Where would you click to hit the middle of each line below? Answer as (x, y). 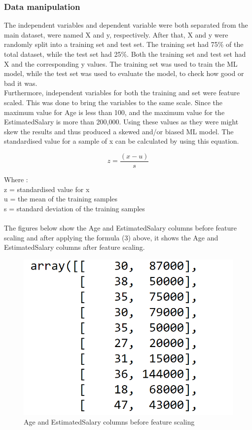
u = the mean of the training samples (61, 199)
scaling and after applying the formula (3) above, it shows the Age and (111, 237)
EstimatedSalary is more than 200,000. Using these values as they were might (121, 122)
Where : (16, 179)
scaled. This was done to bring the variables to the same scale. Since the (113, 102)
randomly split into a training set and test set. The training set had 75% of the (124, 44)
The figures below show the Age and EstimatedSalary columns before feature (120, 227)
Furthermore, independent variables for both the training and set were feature (122, 93)
